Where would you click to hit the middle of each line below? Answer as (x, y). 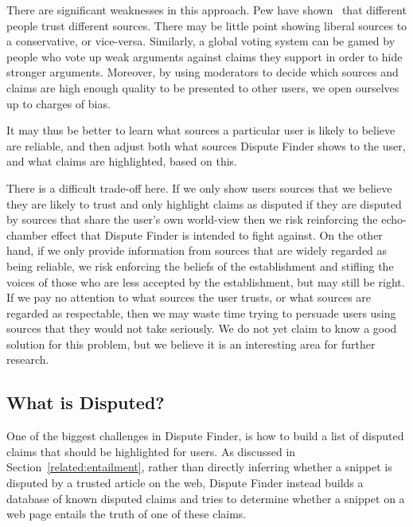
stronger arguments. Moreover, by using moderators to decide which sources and (203, 72)
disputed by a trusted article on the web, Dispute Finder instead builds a (185, 483)
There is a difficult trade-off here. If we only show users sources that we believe (199, 187)
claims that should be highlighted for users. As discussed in (151, 451)
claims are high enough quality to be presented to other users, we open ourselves (203, 87)
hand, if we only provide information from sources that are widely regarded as (197, 250)
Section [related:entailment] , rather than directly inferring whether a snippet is (199, 467)
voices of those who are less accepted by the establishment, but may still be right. (206, 281)
